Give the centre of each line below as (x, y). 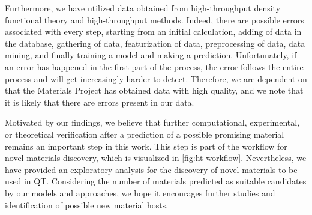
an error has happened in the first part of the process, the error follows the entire (154, 66)
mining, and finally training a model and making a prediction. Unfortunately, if (151, 55)
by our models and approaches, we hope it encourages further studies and (140, 192)
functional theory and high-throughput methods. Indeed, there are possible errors (154, 20)
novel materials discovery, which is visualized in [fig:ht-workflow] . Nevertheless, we (156, 158)
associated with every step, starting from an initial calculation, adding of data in (153, 32)
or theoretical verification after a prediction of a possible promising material (145, 134)
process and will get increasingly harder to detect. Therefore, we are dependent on (156, 78)
